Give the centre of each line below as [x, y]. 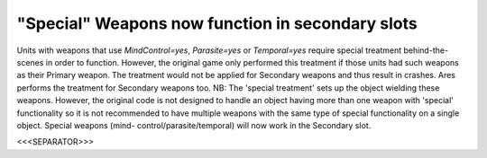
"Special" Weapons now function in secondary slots [217, 23]
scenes [30, 62]
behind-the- [426, 50]
